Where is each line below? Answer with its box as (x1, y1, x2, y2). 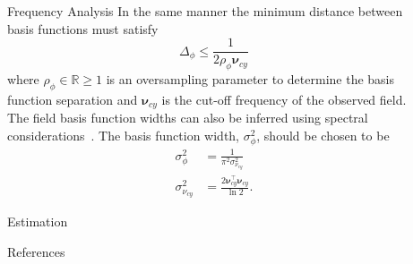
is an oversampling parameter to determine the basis (106, 70, 394, 89)
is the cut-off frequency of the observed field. (161, 89, 407, 108)
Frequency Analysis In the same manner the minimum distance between (7, 2, 403, 20)
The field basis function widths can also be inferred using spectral (7, 108, 368, 127)
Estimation (7, 212, 68, 231)
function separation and (7, 89, 138, 108)
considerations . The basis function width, (7, 125, 239, 144)
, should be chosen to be (256, 125, 390, 144)
